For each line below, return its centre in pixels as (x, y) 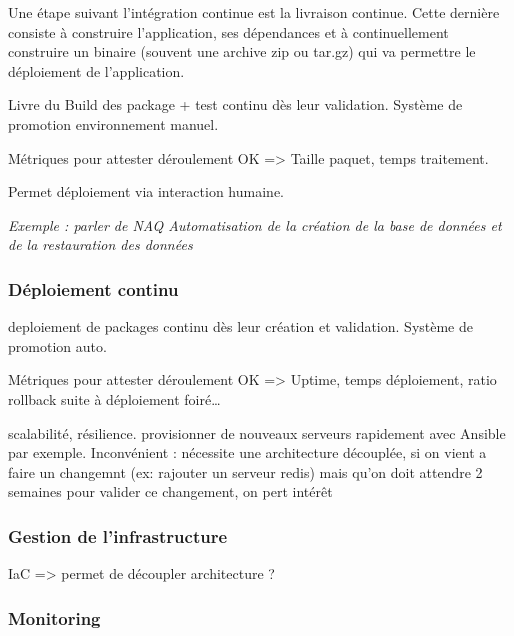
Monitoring (54, 617)
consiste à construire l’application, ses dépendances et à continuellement (228, 31)
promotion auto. (57, 345)
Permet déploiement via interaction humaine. (146, 191)
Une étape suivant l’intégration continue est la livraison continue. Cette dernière (254, 12)
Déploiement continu (93, 288)
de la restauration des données (100, 244)
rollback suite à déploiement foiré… (114, 398)
